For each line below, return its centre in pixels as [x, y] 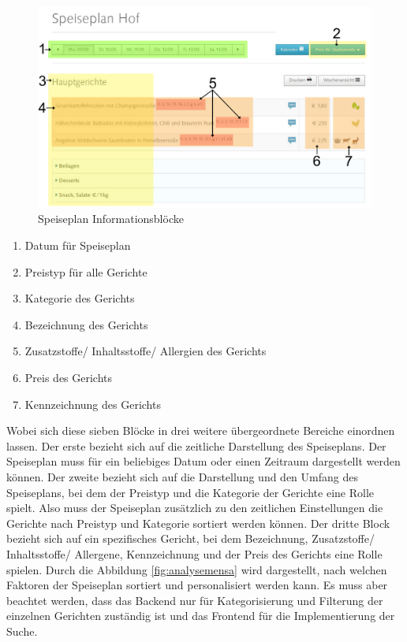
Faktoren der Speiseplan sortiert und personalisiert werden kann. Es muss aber [197, 585]
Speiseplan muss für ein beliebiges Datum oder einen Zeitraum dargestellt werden [203, 461]
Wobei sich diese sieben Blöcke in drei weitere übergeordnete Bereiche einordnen [201, 430]
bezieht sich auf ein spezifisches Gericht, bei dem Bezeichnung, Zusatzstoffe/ [190, 538]
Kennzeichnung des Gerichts [93, 404]
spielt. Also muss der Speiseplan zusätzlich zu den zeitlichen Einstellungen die [195, 508]
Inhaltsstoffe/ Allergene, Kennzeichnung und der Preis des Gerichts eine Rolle [194, 553]
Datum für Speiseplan [78, 245]
